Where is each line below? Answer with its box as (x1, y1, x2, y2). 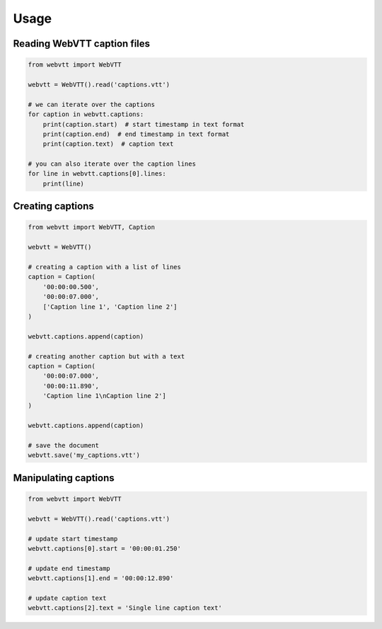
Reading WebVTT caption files (13, 38, 151, 50)
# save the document (28, 441, 99, 450)
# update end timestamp (28, 564, 111, 572)
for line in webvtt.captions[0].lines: (28, 170, 166, 178)
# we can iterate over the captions (28, 100, 156, 108)
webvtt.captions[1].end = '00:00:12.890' (28, 574, 174, 582)
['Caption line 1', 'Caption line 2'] (42, 302, 178, 311)
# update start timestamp (28, 535, 118, 543)
